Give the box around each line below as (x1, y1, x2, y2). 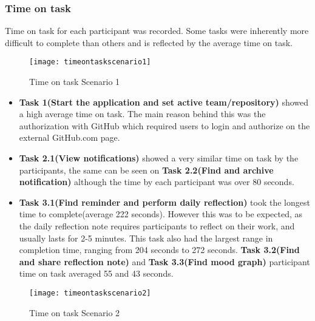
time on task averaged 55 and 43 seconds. (19, 267, 174, 280)
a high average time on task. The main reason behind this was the (19, 107, 266, 120)
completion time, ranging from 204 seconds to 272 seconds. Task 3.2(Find (19, 243, 300, 256)
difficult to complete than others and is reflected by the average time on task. (5, 36, 293, 49)
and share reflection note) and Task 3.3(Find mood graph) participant (19, 255, 310, 268)
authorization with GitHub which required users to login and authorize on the (19, 119, 310, 132)
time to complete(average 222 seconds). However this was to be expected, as (19, 208, 303, 220)
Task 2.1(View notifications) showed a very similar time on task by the (19, 152, 299, 164)
